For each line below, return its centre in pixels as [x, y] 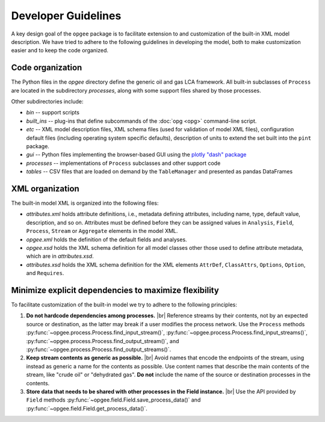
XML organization [45, 189]
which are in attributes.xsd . [60, 256]
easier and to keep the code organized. [60, 51]
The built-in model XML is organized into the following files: [85, 203]
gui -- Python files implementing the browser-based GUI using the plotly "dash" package [136, 155]
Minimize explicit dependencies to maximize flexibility [115, 290]
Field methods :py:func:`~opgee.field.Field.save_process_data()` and [113, 400]
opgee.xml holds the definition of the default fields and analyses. [107, 239]
